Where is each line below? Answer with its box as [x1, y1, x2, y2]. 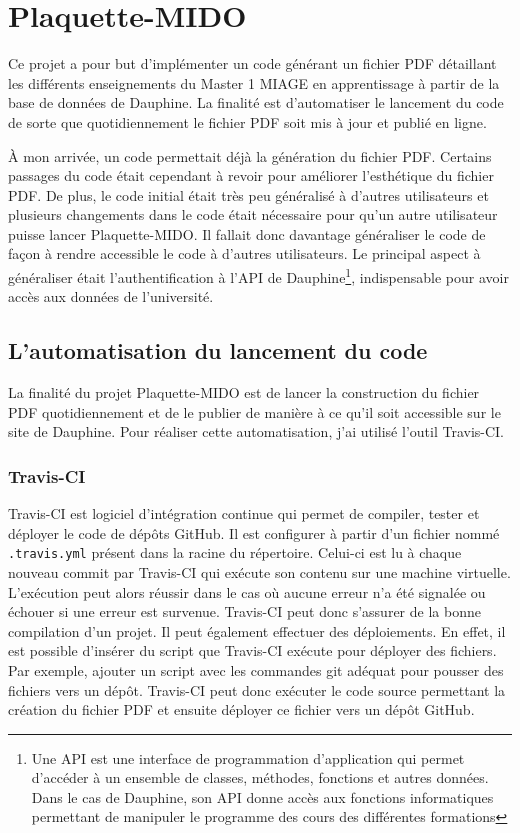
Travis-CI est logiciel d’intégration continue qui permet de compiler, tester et [8, 503, 480, 524]
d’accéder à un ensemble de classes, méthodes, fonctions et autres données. [31, 767, 489, 788]
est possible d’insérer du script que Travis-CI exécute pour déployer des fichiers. [8, 640, 497, 661]
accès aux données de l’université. [8, 286, 214, 307]
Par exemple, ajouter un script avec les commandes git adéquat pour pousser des [8, 659, 504, 680]
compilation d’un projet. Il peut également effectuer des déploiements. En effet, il [8, 620, 506, 641]
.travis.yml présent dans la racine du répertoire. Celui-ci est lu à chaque [8, 542, 462, 563]
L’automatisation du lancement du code [8, 335, 428, 366]
